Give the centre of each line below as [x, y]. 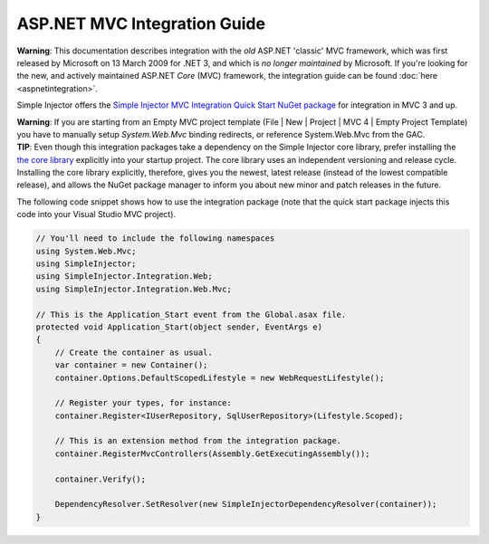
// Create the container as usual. [134, 352]
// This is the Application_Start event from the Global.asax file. [191, 314]
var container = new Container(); [131, 365]
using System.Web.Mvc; [86, 251]
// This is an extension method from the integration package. [198, 441]
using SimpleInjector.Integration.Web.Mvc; [134, 289]
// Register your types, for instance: [144, 403]
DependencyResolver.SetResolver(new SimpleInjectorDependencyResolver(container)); [246, 504]
